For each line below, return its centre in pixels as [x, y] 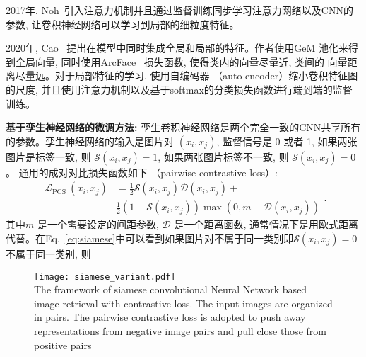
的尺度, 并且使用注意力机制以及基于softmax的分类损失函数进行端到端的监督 [179, 89]
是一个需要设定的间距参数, [98, 224]
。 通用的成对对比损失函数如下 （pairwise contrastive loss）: [142, 172]
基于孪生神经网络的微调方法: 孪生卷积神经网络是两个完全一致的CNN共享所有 [183, 127]
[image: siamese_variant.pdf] [105, 277]
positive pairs [63, 345]
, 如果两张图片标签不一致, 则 [223, 156]
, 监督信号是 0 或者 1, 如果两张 [287, 141]
